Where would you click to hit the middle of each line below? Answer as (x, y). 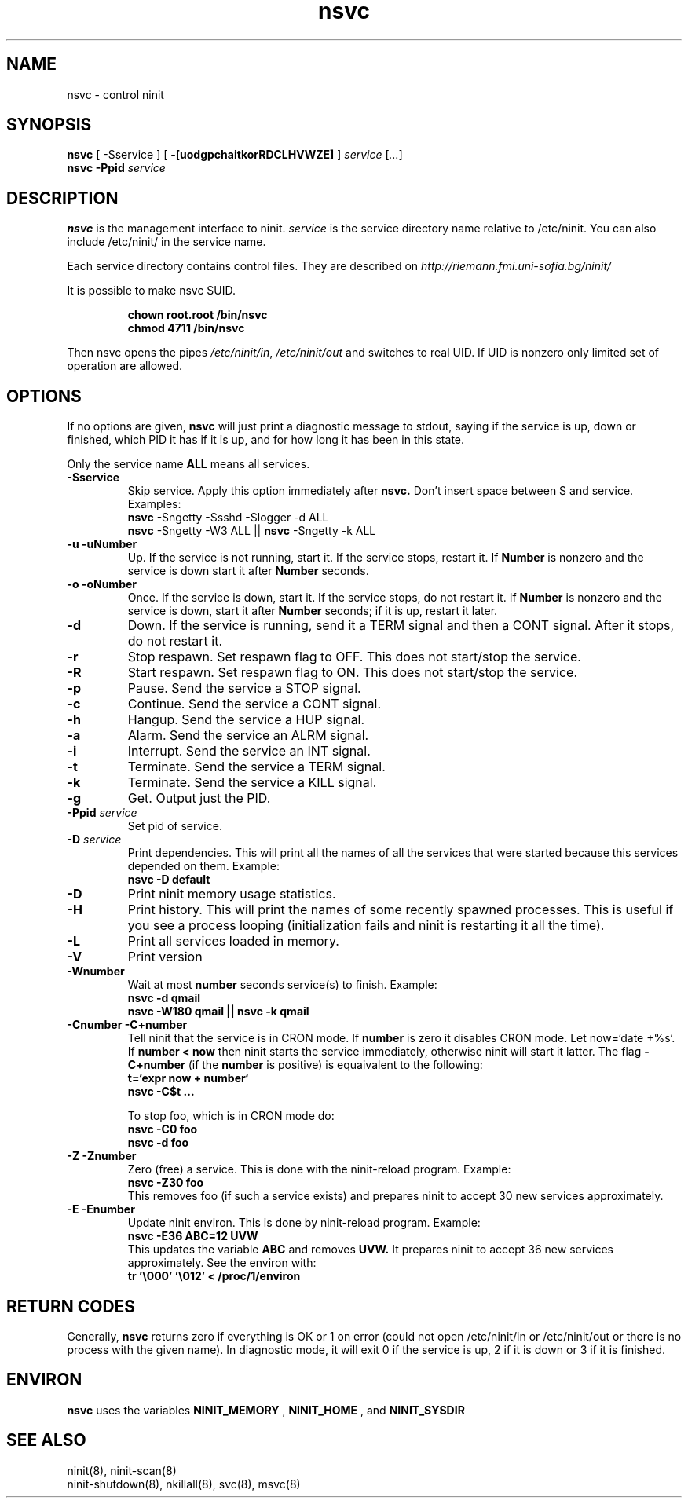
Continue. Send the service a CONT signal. (254, 704)
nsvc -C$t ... (161, 1092)
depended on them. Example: (203, 866)
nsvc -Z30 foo (166, 1183)
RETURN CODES (71, 1306)
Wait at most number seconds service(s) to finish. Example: (282, 985)
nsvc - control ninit (115, 94)
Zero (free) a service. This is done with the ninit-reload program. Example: (319, 1169)
